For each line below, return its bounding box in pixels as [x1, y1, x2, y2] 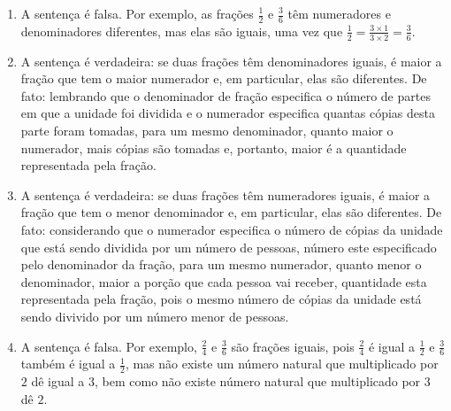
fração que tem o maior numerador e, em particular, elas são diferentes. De [20, 69, 427, 88]
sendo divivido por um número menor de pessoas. [20, 306, 289, 325]
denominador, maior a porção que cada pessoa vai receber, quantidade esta [20, 272, 427, 291]
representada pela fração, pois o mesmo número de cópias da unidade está [20, 290, 422, 308]
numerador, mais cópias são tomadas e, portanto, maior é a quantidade [20, 138, 407, 157]
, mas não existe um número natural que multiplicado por [125, 354, 439, 373]
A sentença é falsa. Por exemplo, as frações [20, 4, 254, 22]
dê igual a [31, 372, 85, 391]
